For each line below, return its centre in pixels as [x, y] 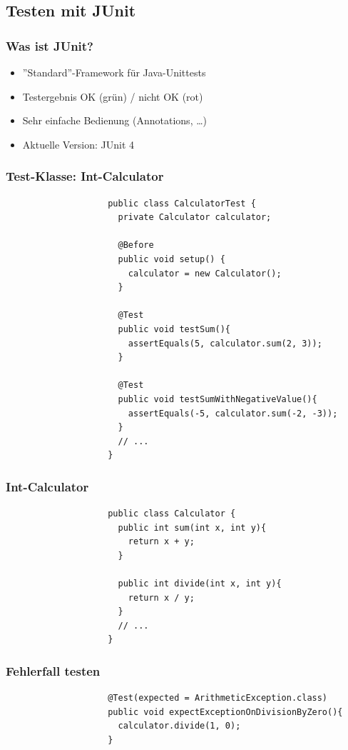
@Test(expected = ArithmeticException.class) [218, 698]
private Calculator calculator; [195, 217]
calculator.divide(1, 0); [179, 726]
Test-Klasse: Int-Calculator [85, 176]
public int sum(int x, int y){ [192, 527]
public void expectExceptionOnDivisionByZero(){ [225, 712]
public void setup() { [172, 259]
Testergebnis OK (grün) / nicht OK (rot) [113, 96]
